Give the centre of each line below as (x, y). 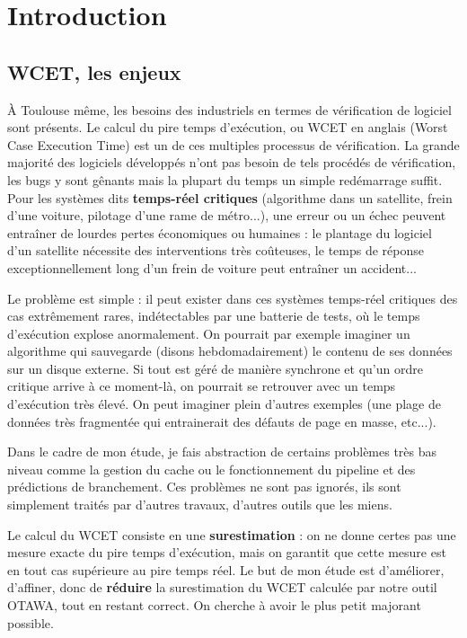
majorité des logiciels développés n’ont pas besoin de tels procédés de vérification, (232, 162)
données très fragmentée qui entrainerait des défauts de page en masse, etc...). (222, 421)
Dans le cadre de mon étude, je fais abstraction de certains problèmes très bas (222, 452)
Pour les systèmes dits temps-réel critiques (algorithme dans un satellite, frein (230, 197)
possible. (31, 622)
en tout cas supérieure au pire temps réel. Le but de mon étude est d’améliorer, (226, 569)
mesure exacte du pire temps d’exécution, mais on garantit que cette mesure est (227, 552)
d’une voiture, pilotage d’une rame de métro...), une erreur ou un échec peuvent (227, 215)
